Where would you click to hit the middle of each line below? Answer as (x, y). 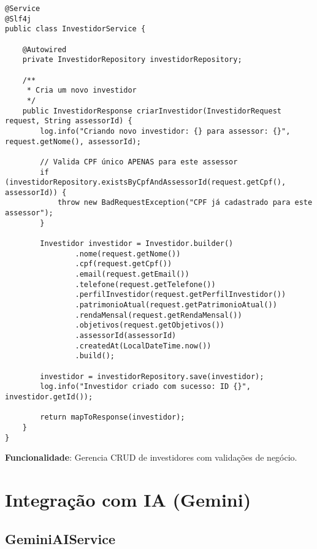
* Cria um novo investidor (82, 90)
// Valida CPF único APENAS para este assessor (139, 162)
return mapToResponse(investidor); (113, 417)
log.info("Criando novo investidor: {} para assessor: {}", (165, 131)
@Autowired (44, 49)
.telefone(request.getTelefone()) (145, 284)
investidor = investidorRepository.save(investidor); (152, 376)
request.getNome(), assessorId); (73, 141)
